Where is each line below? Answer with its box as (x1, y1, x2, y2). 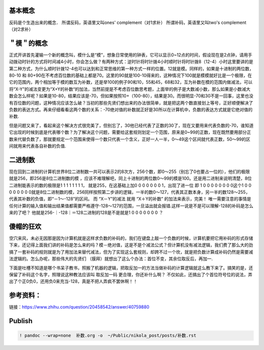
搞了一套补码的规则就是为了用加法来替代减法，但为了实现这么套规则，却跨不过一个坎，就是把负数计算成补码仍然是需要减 (9, 249, 253, 255)
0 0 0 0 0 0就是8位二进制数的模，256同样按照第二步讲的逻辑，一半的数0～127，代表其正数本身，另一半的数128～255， (9, 189, 250, 195)
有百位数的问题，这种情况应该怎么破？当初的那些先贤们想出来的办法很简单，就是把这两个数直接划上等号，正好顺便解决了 (9, 100, 253, 106)
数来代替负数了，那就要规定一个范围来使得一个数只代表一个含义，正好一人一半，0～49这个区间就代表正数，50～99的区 (9, 136, 251, 142)
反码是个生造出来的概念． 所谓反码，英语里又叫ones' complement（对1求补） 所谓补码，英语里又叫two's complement (9, 20, 246, 25)
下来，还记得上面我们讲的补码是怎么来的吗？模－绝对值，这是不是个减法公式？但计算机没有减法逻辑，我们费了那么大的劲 (9, 242, 253, 248)
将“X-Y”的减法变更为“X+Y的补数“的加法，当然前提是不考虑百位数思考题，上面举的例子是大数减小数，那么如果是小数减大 (9, 86, 251, 92)
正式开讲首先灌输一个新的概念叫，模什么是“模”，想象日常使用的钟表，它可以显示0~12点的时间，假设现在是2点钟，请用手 (9, 52, 253, 58)
